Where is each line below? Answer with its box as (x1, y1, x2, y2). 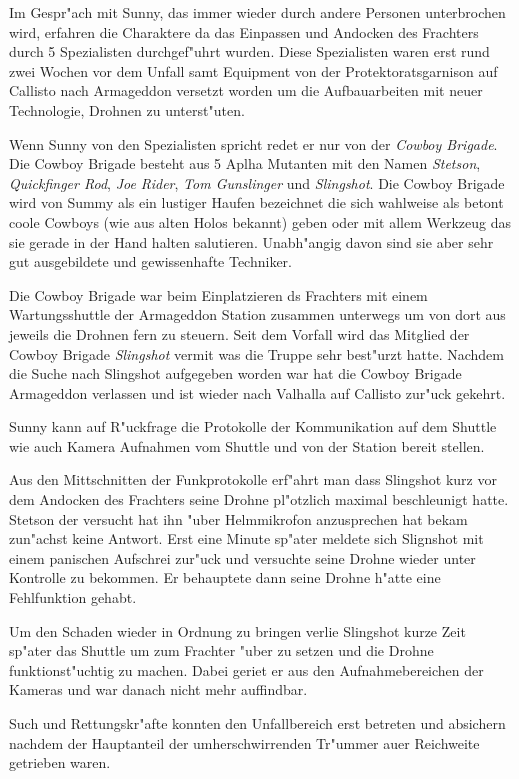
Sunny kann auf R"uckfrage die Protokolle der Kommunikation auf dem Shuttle (9, 416, 497, 437)
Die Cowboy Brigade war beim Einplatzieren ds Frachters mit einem (9, 284, 428, 305)
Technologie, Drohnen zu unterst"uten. (9, 99, 245, 120)
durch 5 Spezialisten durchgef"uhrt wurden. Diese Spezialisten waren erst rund (9, 41, 490, 62)
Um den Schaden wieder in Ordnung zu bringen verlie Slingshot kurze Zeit (9, 620, 466, 641)
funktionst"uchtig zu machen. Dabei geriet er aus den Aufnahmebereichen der (9, 659, 484, 680)
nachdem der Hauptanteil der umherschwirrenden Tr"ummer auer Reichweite (9, 732, 480, 753)
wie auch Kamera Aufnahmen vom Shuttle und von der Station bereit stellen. (9, 435, 485, 456)
